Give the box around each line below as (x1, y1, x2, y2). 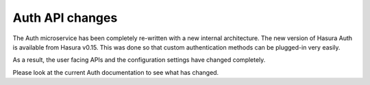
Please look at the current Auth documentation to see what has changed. (12, 68, 219, 76)
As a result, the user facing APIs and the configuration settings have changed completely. (12, 56, 266, 64)
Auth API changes (12, 10, 118, 25)
